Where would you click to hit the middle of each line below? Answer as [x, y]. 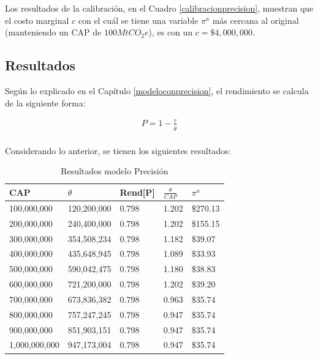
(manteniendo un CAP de [53, 32]
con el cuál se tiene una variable [138, 20]
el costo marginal [37, 20]
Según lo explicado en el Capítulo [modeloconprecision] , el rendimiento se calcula [157, 90]
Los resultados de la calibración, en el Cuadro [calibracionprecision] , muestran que [159, 8]
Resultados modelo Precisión [115, 171]
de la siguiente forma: [45, 102]
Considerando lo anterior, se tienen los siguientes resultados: [118, 150]
